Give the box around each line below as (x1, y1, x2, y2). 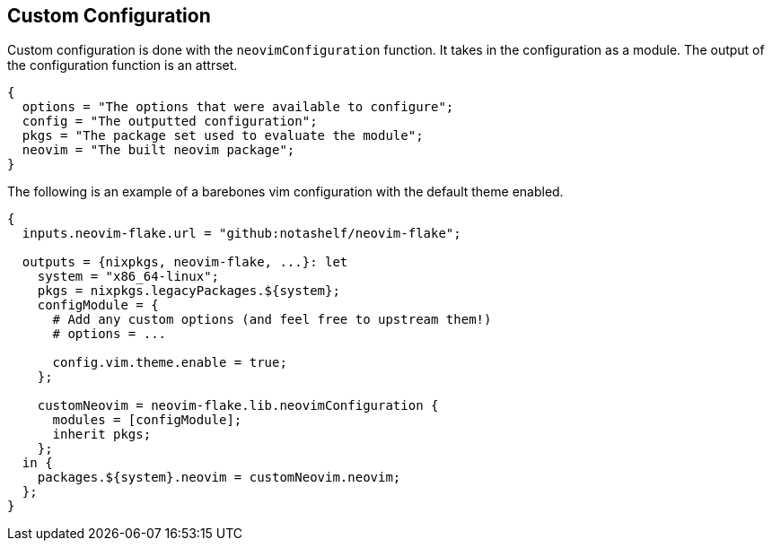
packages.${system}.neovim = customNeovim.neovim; (37, 470, 401, 485)
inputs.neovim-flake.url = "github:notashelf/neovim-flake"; (22, 226, 461, 241)
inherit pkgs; (52, 427, 152, 442)
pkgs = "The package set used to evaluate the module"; (22, 128, 424, 144)
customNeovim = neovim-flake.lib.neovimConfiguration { (37, 398, 439, 413)
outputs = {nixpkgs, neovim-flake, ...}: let (22, 255, 348, 270)
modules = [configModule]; (52, 413, 242, 428)
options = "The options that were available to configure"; (22, 100, 454, 115)
